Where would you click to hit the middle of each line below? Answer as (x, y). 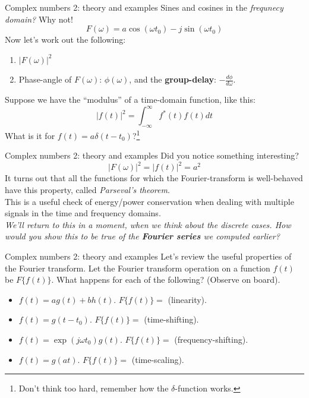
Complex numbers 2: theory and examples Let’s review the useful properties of (148, 256)
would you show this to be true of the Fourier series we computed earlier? (142, 236)
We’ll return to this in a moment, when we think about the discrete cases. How (148, 224)
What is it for (30, 135)
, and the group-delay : (173, 79)
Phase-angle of (45, 79)
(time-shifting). (171, 319)
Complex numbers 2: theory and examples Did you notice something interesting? (152, 155)
